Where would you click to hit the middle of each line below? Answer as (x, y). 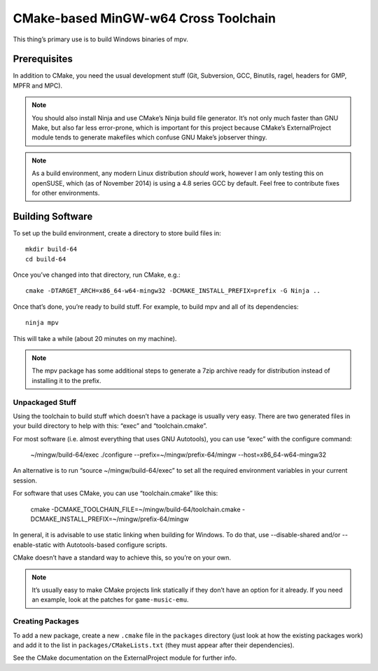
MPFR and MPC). (38, 85)
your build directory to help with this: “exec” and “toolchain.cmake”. (110, 426)
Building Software (53, 216)
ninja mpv (42, 323)
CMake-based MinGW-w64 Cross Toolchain (145, 18)
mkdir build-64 (51, 249)
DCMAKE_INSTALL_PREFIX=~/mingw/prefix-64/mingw (110, 519)
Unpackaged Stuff (45, 402)
